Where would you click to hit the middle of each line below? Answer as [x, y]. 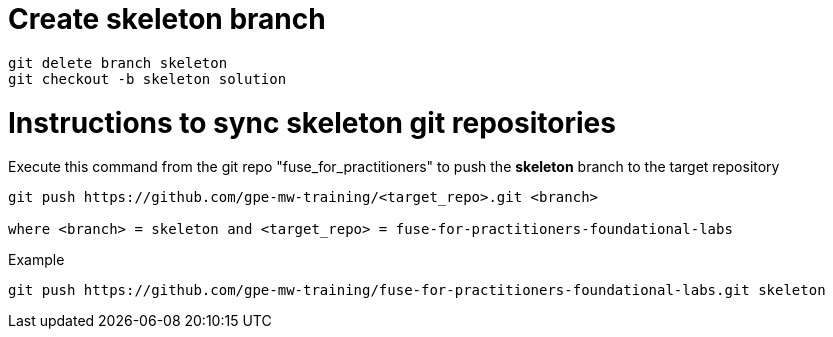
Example [36, 260]
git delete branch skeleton [118, 62]
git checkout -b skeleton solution [147, 78]
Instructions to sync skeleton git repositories [312, 122]
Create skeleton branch [167, 19]
